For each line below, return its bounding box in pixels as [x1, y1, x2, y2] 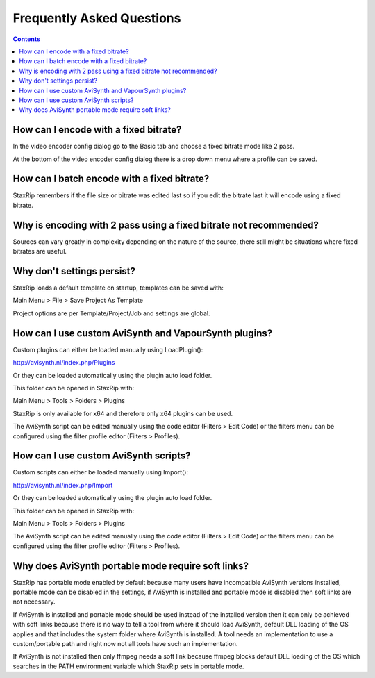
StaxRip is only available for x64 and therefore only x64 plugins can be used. [12, 409, 233, 417]
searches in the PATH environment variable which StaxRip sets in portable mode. [12, 662, 244, 670]
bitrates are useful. [12, 247, 67, 256]
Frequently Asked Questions [12, 10, 181, 26]
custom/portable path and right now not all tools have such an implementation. [12, 640, 238, 647]
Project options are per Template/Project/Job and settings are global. [12, 309, 211, 317]
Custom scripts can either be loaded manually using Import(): [12, 468, 189, 477]
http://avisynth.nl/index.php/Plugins [12, 358, 115, 367]
